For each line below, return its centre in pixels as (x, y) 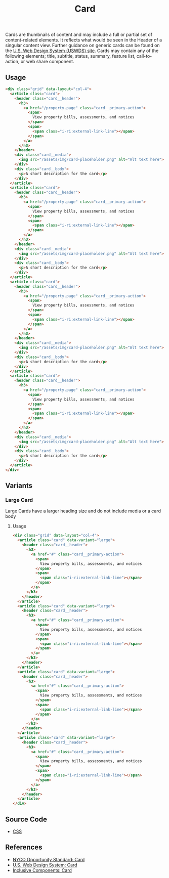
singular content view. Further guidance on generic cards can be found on (83, 46)
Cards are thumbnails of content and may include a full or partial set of (79, 35)
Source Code (26, 819)
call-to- (144, 56)
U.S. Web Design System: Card (45, 865)
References (24, 847)
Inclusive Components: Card (42, 870)
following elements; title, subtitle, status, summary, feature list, (70, 56)
